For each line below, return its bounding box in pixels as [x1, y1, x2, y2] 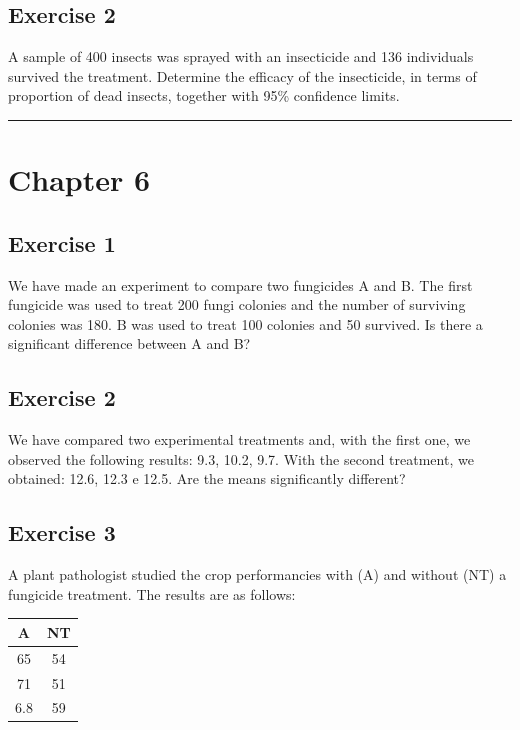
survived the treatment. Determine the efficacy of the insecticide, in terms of [8, 65, 477, 86]
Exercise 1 [8, 227, 116, 258]
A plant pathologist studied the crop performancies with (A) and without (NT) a [8, 564, 507, 585]
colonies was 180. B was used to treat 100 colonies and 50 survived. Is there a [8, 313, 483, 334]
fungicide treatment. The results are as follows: [8, 583, 296, 604]
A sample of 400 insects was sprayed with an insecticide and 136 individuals [8, 46, 474, 67]
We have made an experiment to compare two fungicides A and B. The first [8, 274, 473, 295]
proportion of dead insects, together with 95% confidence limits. [8, 85, 400, 106]
